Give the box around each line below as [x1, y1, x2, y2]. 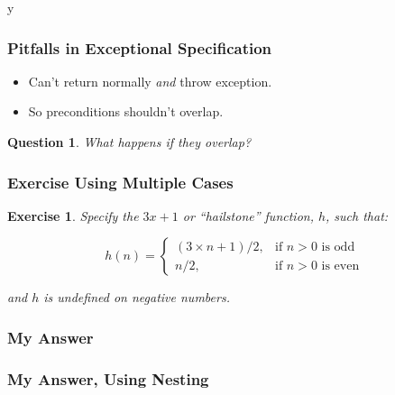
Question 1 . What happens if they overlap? [7, 133, 252, 151]
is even [321, 259, 360, 272]
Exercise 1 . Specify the [7, 206, 139, 225]
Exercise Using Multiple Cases [7, 170, 234, 193]
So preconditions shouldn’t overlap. [28, 102, 224, 121]
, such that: [326, 206, 389, 225]
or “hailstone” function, [182, 206, 314, 225]
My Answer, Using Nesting [7, 367, 209, 390]
